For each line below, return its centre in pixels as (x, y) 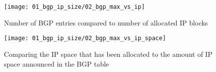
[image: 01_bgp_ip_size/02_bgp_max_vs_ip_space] (85, 38)
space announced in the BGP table (57, 63)
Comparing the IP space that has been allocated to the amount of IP (108, 54)
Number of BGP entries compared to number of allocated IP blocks (106, 22)
